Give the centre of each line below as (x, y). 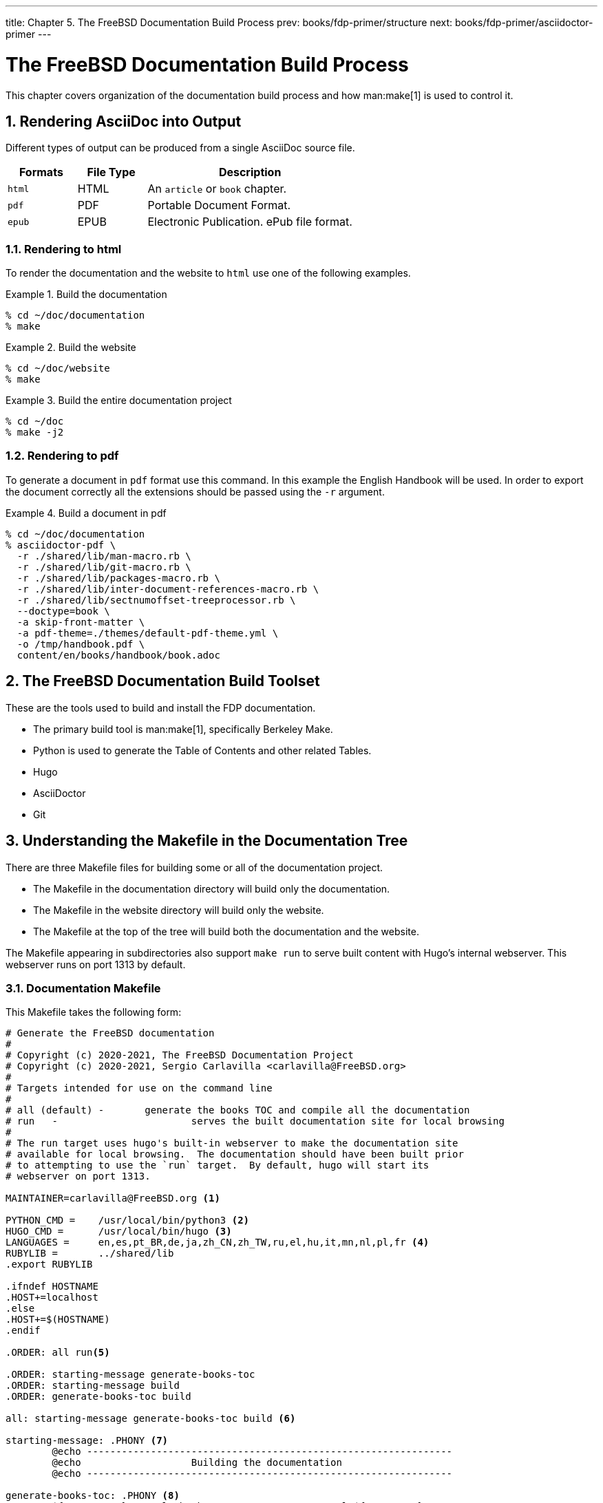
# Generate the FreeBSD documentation (110, 1033)
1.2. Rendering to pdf (62, 456)
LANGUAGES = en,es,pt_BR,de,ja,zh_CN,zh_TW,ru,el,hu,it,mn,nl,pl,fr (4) (218, 1243)
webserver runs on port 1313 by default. (96, 964)
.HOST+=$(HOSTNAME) (58, 1320)
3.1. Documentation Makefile (83, 988)
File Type (111, 172)
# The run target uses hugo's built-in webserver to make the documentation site (232, 1143)
